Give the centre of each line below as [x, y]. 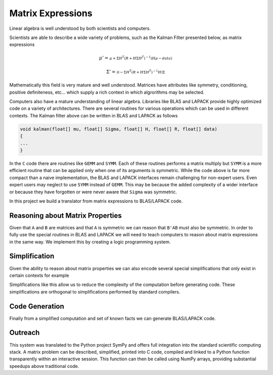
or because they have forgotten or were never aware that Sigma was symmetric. [93, 192]
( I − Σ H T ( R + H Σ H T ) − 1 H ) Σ [141, 72]
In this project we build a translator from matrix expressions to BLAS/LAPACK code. [96, 201]
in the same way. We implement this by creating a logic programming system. [90, 242]
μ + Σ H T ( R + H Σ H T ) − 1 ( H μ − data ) [141, 58]
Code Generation [37, 306]
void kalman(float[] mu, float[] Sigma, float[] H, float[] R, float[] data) [119, 129]
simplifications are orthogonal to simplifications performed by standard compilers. [95, 291]
